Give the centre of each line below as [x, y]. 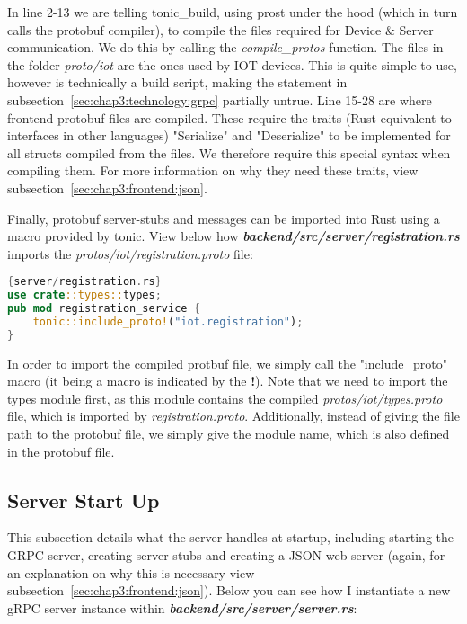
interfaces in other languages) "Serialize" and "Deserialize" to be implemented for [229, 135]
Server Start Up [84, 499]
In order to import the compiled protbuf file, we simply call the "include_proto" [227, 363]
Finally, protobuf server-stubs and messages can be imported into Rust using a [224, 218]
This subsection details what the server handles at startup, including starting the [231, 537]
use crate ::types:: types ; [84, 295]
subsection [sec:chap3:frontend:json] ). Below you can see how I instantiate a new [229, 590]
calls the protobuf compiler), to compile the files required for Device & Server [220, 29]
